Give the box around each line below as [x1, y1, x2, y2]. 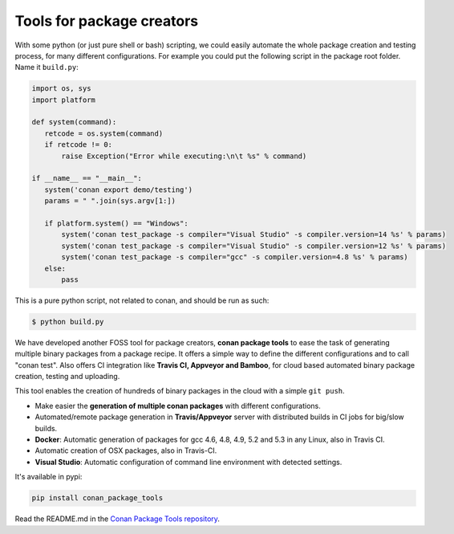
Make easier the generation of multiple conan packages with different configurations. [34, 401, 321, 410]
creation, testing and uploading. [14, 372, 120, 381]
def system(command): [31, 117, 117, 127]
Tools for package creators [14, 12, 199, 30]
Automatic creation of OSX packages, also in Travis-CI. [34, 446, 217, 455]
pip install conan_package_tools [31, 494, 164, 503]
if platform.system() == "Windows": [44, 219, 188, 228]
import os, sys [31, 84, 91, 93]
